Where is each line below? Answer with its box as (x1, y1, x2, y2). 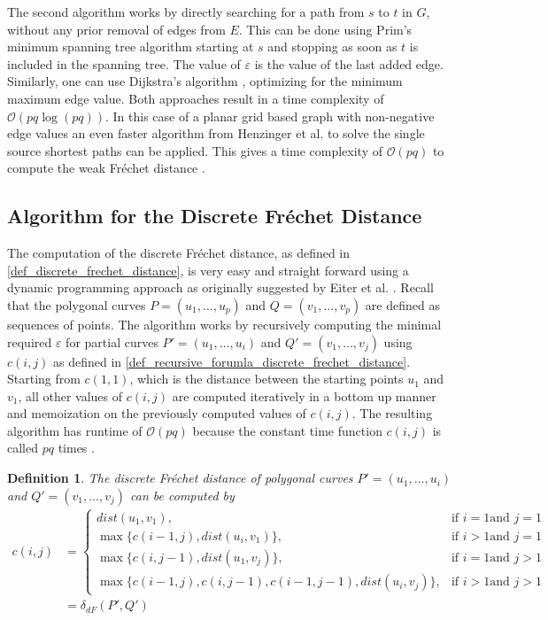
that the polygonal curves (7, 295, 146, 314)
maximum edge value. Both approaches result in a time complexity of (7, 89, 384, 107)
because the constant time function (192, 421, 382, 439)
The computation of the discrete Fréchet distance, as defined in (7, 244, 351, 262)
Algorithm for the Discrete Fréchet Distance (7, 202, 422, 229)
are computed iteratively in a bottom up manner (172, 386, 436, 405)
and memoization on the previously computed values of (7, 404, 306, 422)
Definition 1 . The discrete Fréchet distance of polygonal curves (7, 469, 353, 487)
